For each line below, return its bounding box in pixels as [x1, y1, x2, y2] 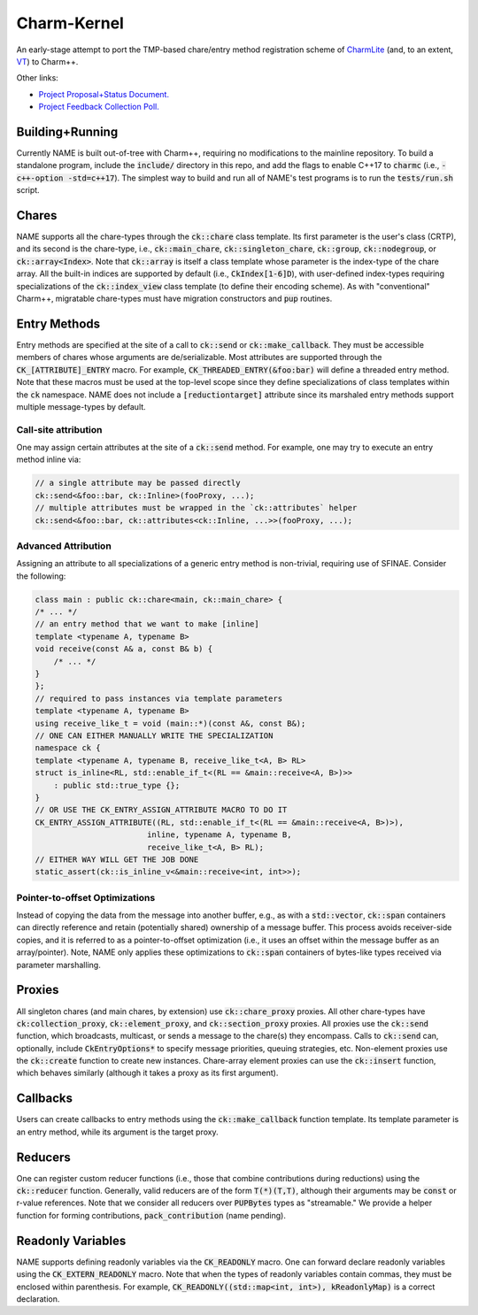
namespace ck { [35, 743, 101, 753]
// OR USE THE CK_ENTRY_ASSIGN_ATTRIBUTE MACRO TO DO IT [35, 805, 288, 815]
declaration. [16, 1293, 60, 1304]
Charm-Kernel [16, 13, 124, 33]
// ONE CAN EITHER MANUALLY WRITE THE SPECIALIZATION [35, 731, 274, 741]
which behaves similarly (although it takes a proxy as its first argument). [16, 1067, 279, 1079]
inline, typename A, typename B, [146, 830, 292, 840]
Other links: [16, 73, 59, 83]
